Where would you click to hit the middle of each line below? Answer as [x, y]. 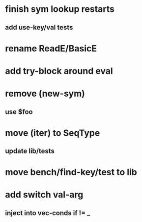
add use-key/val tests [39, 27]
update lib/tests [30, 151]
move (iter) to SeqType [53, 133]
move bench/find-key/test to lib [71, 172]
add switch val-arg [44, 195]
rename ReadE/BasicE [51, 48]
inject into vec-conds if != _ [48, 213]
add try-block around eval [59, 71]
